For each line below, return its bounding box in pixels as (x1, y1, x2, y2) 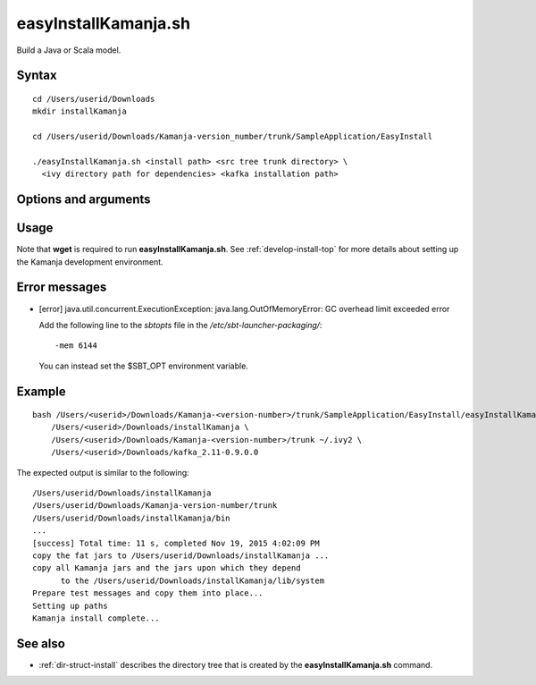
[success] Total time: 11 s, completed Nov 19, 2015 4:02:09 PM (32, 537, 321, 548)
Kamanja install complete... (32, 613, 160, 623)
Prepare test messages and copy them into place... (32, 588, 264, 598)
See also (16, 636, 66, 651)
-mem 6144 (54, 341, 97, 351)
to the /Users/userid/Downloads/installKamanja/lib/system (60, 575, 325, 586)
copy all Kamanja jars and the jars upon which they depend (32, 563, 301, 573)
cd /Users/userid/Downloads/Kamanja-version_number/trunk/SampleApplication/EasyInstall (32, 131, 433, 142)
